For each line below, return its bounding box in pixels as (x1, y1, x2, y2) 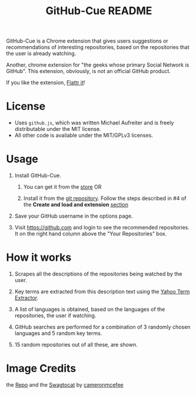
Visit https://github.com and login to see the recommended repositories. (14, 224, 190, 231)
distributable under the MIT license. (14, 126, 101, 133)
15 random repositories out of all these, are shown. (14, 341, 138, 348)
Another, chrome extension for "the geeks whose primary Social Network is (6, 61, 190, 68)
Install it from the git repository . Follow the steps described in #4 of (23, 195, 187, 202)
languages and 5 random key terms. (14, 330, 102, 337)
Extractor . (14, 294, 39, 301)
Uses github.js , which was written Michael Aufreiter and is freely (14, 119, 174, 126)
